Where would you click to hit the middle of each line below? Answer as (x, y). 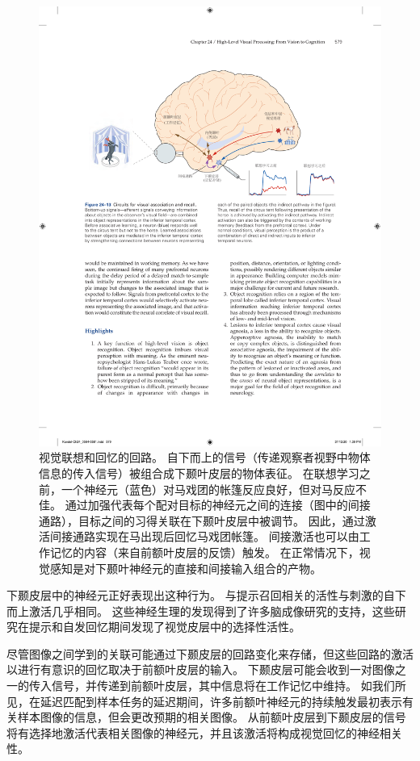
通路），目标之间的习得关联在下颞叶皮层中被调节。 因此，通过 (202, 520)
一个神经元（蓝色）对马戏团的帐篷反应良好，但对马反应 (208, 489)
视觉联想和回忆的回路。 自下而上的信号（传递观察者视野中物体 (205, 457)
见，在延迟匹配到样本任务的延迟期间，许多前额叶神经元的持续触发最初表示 (204, 701)
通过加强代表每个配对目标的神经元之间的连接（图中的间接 (218, 505)
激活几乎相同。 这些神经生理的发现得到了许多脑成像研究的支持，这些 (212, 610)
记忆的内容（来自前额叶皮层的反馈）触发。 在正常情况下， (204, 552)
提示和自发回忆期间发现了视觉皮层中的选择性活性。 (164, 627)
